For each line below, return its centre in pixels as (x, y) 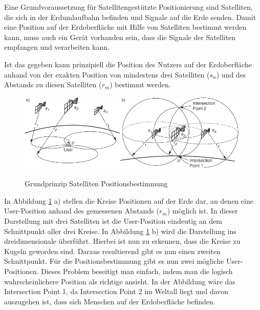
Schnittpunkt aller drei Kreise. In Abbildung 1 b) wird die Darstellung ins (120, 231)
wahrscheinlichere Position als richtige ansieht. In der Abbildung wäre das (120, 281)
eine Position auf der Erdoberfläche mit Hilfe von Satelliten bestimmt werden (125, 27)
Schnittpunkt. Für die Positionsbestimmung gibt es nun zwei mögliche (114, 261)
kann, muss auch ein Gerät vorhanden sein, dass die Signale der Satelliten (120, 37)
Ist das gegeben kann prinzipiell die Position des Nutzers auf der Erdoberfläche (128, 64)
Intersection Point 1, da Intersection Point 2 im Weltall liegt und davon (116, 291)
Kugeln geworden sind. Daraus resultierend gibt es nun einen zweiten (112, 251)
